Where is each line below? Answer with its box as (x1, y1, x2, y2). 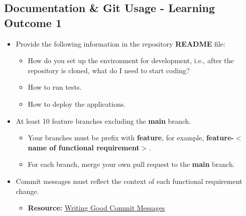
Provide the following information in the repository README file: (16, 38, 225, 49)
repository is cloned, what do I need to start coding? (28, 65, 190, 75)
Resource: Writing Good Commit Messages (28, 202, 165, 213)
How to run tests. (28, 82, 82, 92)
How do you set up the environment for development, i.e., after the (28, 55, 234, 66)
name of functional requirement (28, 142, 140, 152)
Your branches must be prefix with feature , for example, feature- (28, 132, 234, 143)
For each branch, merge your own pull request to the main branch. (28, 159, 235, 169)
